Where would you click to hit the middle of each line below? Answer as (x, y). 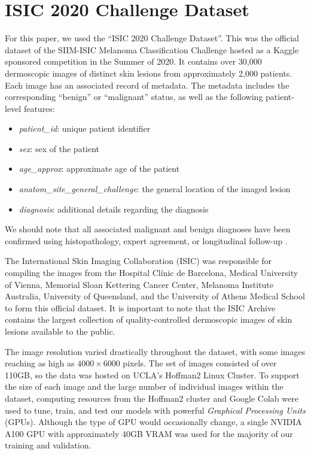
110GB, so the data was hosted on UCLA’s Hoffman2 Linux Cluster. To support (152, 374)
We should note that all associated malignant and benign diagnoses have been (148, 229)
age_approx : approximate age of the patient (99, 169)
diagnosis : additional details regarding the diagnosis (114, 209)
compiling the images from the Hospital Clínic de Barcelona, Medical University (152, 273)
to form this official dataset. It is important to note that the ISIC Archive (140, 307)
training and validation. (48, 445)
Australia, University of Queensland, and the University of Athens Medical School (155, 296)
